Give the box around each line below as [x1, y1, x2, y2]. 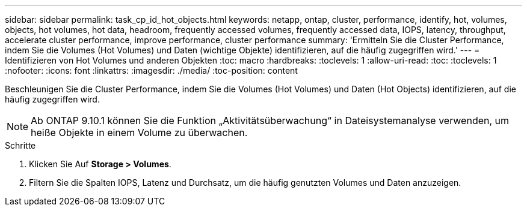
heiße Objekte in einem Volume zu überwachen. [31, 126, 248, 138]
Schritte [5, 140, 36, 150]
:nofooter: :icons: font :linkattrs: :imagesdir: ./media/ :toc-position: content [5, 65, 298, 76]
